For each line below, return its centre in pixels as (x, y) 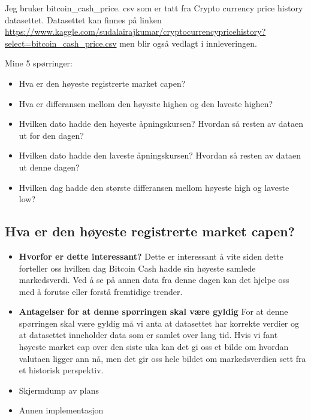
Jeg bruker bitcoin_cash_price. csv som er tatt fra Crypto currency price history (154, 8)
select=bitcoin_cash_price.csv (61, 43)
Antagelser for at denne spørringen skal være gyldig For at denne (153, 311)
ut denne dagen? (49, 167)
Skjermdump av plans (59, 390)
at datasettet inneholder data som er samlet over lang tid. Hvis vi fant (148, 335)
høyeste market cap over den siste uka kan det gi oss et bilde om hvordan (154, 347)
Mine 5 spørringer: (39, 63)
